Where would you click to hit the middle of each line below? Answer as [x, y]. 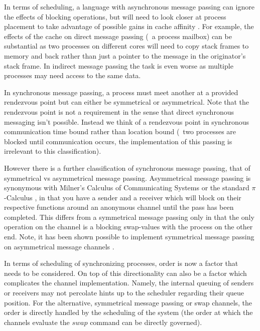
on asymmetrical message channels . [59, 246]
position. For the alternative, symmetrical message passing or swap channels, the [128, 302]
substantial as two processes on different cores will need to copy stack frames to [126, 46]
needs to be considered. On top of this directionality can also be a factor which [125, 273]
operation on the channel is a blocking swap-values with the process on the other [128, 227]
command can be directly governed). [146, 322]
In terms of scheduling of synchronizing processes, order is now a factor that [121, 263]
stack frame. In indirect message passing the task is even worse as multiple [119, 65]
